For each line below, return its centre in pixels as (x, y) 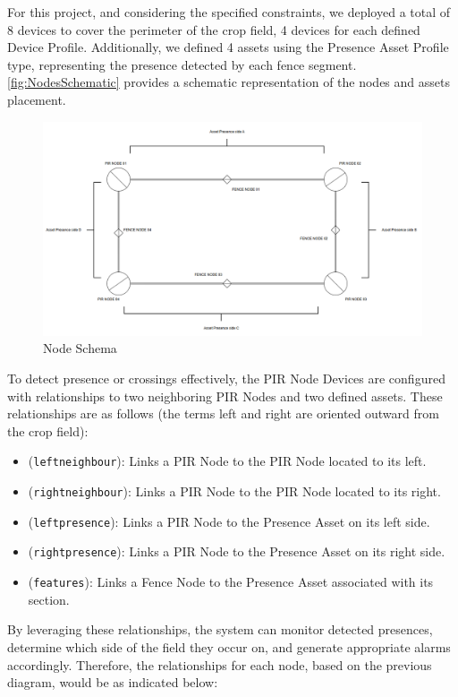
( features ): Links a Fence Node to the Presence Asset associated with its (231, 582)
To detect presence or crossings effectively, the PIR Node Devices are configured (226, 379)
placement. (37, 99)
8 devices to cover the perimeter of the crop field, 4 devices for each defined (214, 29)
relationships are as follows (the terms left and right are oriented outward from (223, 413)
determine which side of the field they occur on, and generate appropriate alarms (229, 646)
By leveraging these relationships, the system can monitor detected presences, (220, 629)
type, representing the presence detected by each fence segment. (182, 64)
